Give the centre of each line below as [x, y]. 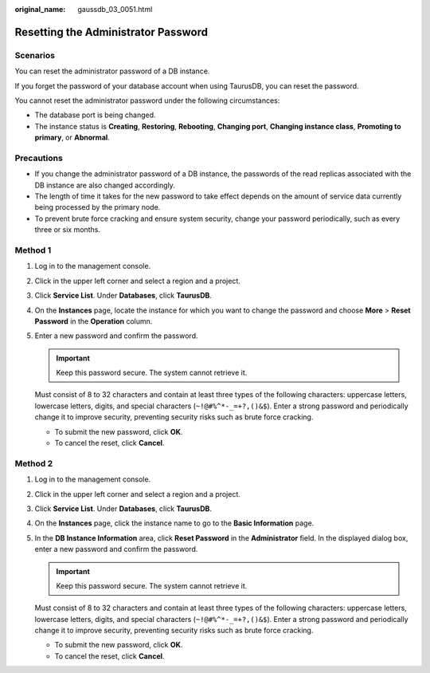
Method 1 [33, 250]
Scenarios [35, 55]
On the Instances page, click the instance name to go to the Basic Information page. [174, 523]
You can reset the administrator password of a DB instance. [112, 71]
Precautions [39, 158]
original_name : [40, 9]
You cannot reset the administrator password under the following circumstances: [147, 100]
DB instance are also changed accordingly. [105, 185]
